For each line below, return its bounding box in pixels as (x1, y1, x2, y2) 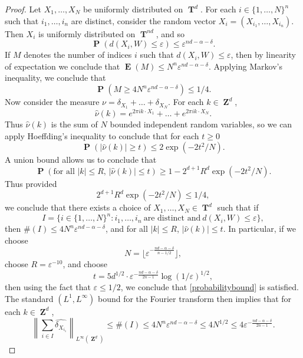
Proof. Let (5, 3, 41, 15)
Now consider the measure (5, 96, 100, 108)
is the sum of (51, 117, 98, 130)
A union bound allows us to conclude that (5, 153, 157, 166)
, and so (156, 27, 185, 40)
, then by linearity (230, 48, 296, 61)
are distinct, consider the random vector (71, 14, 216, 27)
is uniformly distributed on (38, 27, 136, 40)
